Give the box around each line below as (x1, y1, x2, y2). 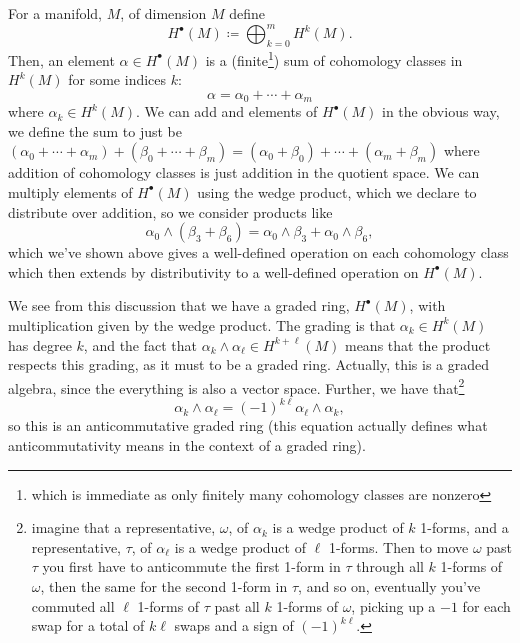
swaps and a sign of (174, 615, 294, 636)
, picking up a (351, 595, 436, 616)
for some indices (68, 69, 167, 90)
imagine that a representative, (31, 517, 216, 538)
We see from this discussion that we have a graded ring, (8, 295, 350, 316)
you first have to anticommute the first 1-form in (42, 556, 341, 577)
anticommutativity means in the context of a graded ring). (8, 435, 366, 456)
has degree (8, 334, 72, 355)
